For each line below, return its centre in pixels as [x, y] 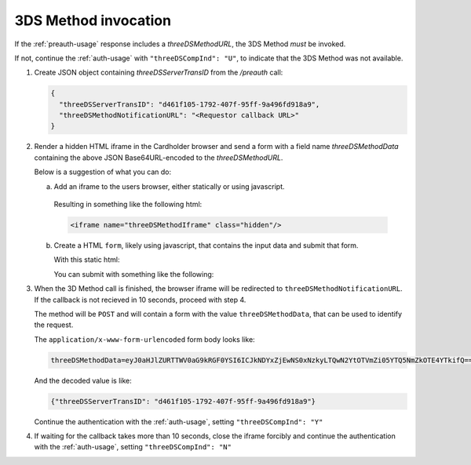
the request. [54, 325]
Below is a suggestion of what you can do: [103, 172]
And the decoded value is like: [83, 380]
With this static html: [87, 260]
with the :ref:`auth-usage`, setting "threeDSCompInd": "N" [133, 447]
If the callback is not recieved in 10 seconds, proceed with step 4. [140, 300]
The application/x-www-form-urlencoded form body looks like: [144, 339]
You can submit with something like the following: [134, 274]
